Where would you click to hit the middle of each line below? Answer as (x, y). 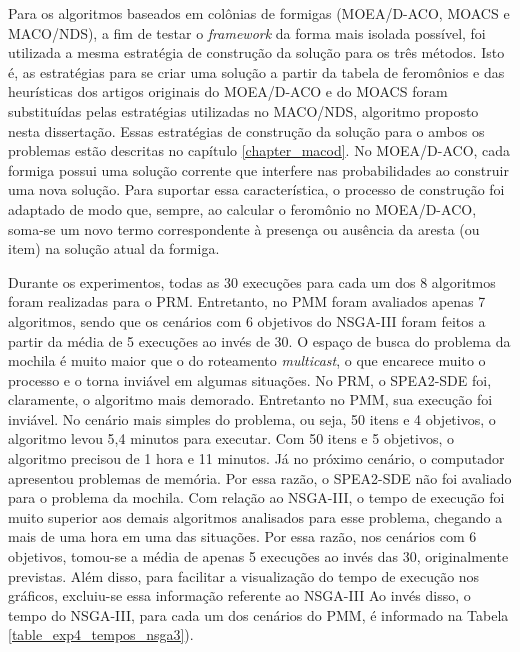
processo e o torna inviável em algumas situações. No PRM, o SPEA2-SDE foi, (250, 379)
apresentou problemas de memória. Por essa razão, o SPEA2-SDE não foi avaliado (260, 477)
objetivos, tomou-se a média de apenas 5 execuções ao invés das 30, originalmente (258, 556)
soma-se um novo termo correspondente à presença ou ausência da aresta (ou (244, 228)
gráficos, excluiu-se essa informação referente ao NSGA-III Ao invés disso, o (239, 595)
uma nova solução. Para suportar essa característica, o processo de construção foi (256, 189)
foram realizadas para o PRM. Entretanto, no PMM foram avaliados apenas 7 (247, 301)
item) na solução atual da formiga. (114, 248)
